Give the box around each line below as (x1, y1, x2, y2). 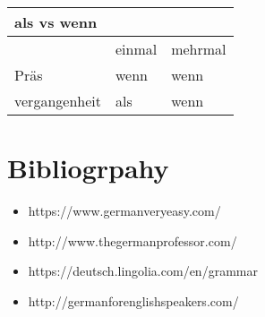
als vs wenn (14, 12, 98, 32)
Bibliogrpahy (7, 150, 169, 186)
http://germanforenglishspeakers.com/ (28, 291, 239, 310)
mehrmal (171, 39, 227, 59)
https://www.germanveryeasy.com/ (28, 201, 221, 220)
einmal (115, 39, 158, 59)
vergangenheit (14, 90, 101, 111)
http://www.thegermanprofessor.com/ (28, 231, 237, 250)
